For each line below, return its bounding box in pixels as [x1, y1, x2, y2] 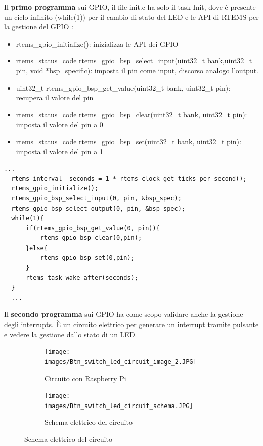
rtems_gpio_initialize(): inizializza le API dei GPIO [16, 38, 179, 49]
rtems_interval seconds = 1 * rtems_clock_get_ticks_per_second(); [11, 175, 247, 182]
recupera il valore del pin [16, 92, 94, 103]
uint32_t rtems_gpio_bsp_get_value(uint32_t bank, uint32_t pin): [16, 82, 231, 93]
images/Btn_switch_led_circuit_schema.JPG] [45, 402, 193, 410]
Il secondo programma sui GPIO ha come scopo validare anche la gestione [4, 309, 243, 319]
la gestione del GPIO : [4, 21, 73, 32]
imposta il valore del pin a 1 [16, 146, 103, 156]
